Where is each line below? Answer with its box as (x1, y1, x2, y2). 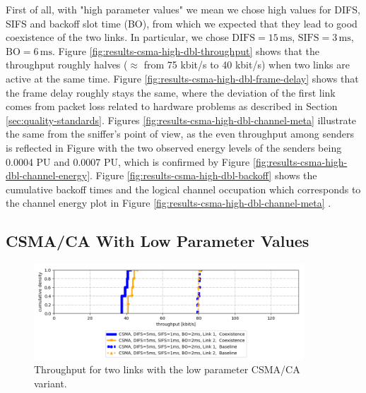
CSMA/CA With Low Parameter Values (6, 230, 309, 252)
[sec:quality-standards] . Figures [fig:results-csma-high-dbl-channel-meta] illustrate (6, 112, 357, 127)
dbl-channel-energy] (6, 168, 90, 183)
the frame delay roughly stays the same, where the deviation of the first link (6, 85, 336, 99)
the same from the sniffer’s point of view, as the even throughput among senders (6, 126, 354, 141)
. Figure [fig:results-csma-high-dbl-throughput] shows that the (52, 43, 319, 58)
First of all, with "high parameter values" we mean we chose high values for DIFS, (6, 2, 360, 16)
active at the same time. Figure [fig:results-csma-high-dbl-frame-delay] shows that (6, 71, 359, 85)
